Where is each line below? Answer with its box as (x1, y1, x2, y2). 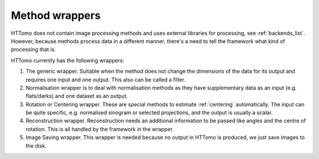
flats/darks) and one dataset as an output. (25, 92, 128, 100)
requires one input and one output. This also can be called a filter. (25, 76, 186, 83)
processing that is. (11, 46, 56, 53)
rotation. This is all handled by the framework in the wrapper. (25, 125, 174, 132)
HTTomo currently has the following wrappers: (11, 57, 125, 64)
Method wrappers (11, 9, 101, 22)
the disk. (25, 142, 47, 149)
